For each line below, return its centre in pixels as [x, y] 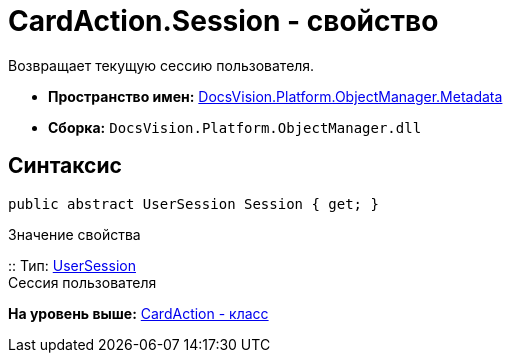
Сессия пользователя [82, 282]
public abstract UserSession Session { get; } [193, 203]
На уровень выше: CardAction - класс [138, 313]
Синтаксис [65, 166]
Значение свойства [74, 234]
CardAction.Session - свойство [223, 21]
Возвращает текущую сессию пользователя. [161, 65]
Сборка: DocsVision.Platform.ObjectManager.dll [235, 127]
